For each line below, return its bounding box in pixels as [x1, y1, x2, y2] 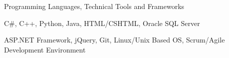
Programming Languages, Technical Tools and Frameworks [4, 1, 185, 11]
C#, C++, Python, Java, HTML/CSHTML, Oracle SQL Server [4, 17, 200, 28]
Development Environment [4, 44, 86, 54]
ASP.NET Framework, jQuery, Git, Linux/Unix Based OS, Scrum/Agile [4, 34, 225, 45]
